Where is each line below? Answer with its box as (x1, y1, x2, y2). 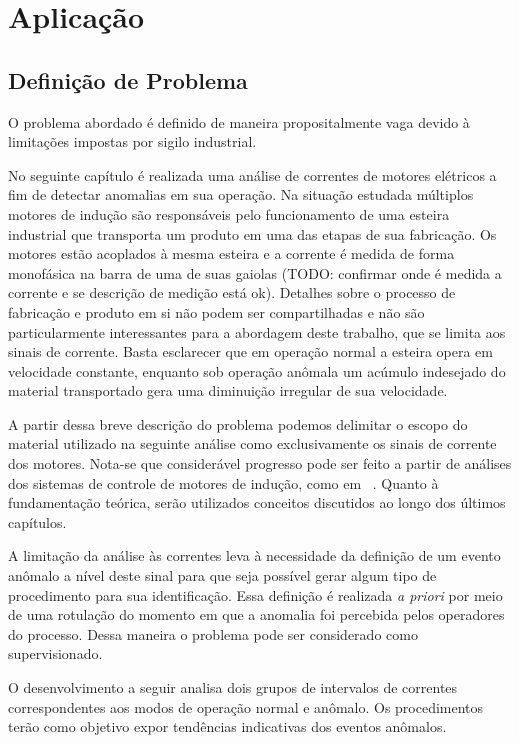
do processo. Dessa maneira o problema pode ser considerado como (8, 623, 418, 644)
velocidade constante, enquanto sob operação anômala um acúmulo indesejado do (8, 360, 506, 381)
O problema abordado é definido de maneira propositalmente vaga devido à (8, 111, 470, 132)
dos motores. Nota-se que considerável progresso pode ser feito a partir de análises (8, 453, 512, 474)
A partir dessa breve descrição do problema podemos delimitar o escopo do (8, 413, 468, 434)
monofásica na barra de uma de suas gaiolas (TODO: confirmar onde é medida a (8, 262, 502, 283)
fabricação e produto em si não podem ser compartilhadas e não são (8, 301, 425, 322)
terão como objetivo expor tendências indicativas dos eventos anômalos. (8, 716, 447, 737)
